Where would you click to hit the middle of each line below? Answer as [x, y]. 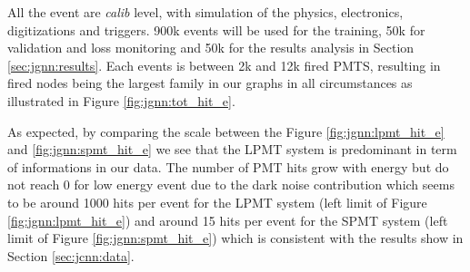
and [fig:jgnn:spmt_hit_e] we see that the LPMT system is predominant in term [232, 149]
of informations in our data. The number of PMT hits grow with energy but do [228, 166]
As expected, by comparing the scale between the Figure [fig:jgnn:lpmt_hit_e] [226, 131]
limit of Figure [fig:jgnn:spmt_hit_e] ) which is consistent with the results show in [235, 238]
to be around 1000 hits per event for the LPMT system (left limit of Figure [217, 202]
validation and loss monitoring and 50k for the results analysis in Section [211, 48]
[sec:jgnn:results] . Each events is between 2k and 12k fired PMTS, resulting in [224, 65]
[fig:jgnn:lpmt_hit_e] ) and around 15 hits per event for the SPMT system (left [228, 220]
